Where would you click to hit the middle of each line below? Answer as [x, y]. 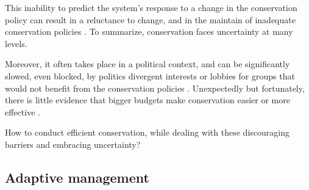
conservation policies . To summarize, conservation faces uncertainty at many [149, 31]
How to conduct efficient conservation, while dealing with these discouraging [147, 132]
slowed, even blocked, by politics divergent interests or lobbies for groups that [150, 75]
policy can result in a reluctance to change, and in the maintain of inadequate [150, 19]
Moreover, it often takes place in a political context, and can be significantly [147, 64]
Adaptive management [77, 177]
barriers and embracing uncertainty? [73, 144]
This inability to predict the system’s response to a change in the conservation [151, 7]
